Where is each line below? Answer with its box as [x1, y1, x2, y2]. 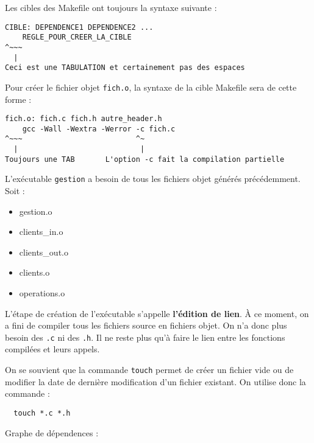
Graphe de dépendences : [5, 426, 99, 439]
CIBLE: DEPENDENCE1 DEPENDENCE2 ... [5, 23, 154, 32]
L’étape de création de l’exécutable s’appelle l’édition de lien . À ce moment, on [5, 307, 309, 319]
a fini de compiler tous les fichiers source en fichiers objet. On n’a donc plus [5, 319, 287, 332]
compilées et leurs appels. [5, 343, 100, 355]
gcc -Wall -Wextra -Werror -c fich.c [22, 124, 176, 133]
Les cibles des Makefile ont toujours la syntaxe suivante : [5, 1, 217, 13]
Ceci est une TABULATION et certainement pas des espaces [5, 63, 245, 72]
